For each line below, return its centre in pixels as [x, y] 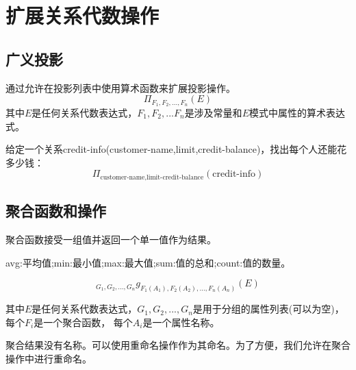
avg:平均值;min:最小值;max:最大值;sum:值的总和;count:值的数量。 [148, 262]
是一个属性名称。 [181, 322]
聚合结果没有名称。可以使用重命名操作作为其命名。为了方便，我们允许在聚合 [178, 345]
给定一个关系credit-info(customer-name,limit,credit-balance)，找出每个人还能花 [176, 149]
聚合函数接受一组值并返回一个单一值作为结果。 [111, 239]
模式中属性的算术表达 [297, 113]
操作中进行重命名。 [49, 358]
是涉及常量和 [213, 113]
